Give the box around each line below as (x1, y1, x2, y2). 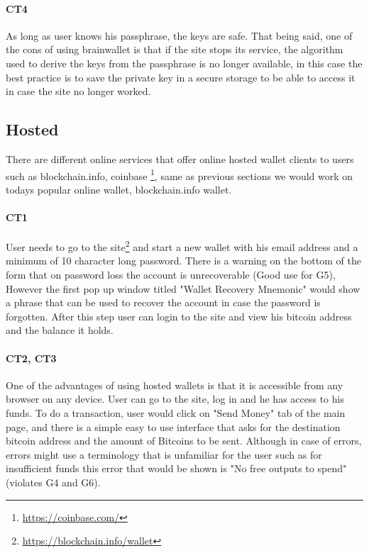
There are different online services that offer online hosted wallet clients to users (6, 151, 354, 166)
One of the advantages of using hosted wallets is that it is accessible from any (6, 377, 343, 392)
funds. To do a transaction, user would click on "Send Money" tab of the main (6, 406, 346, 420)
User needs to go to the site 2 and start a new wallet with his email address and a (6, 238, 358, 254)
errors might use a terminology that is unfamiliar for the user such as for (6, 447, 322, 462)
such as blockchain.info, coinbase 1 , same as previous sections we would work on (6, 166, 353, 183)
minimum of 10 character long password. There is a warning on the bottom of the (6, 253, 361, 268)
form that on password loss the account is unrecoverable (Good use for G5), (6, 267, 336, 282)
